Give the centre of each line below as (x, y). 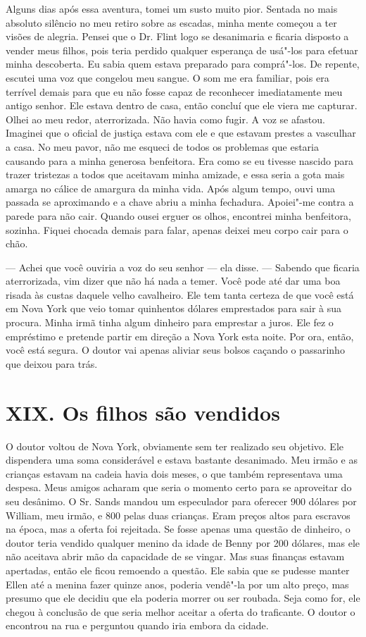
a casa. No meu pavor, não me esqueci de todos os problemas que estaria (163, 146)
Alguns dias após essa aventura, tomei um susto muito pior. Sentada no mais (172, 8)
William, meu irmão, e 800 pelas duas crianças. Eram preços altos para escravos (178, 515)
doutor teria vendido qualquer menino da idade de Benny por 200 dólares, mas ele (183, 542)
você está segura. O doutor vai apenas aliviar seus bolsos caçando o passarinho (175, 350)
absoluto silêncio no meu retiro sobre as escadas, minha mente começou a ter (171, 22)
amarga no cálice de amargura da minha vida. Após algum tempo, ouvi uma (171, 188)
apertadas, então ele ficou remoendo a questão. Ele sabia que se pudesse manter (178, 570)
